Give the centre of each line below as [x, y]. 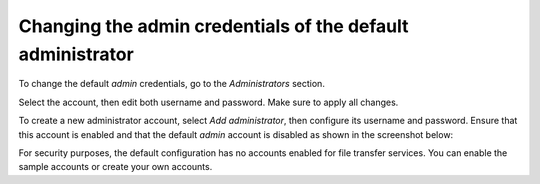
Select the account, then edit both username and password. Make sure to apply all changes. [208, 102]
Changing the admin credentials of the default [213, 26]
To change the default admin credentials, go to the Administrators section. [171, 84]
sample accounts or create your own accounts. [115, 167]
